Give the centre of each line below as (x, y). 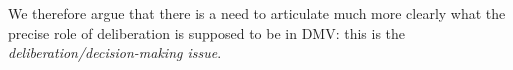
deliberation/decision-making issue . (115, 52)
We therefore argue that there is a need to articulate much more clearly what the (257, 13)
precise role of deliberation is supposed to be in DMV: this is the (207, 32)
